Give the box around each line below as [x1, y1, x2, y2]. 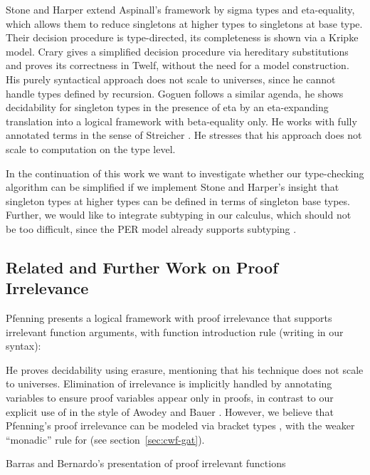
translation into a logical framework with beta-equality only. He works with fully [6, 113, 357, 128]
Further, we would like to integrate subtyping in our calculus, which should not [6, 207, 351, 222]
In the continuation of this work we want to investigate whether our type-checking [6, 165, 364, 180]
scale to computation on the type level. [6, 141, 176, 156]
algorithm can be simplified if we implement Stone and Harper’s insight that [6, 179, 339, 194]
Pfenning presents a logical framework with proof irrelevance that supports [6, 310, 332, 325]
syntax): [6, 338, 41, 353]
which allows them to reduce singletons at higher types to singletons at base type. [6, 16, 363, 31]
